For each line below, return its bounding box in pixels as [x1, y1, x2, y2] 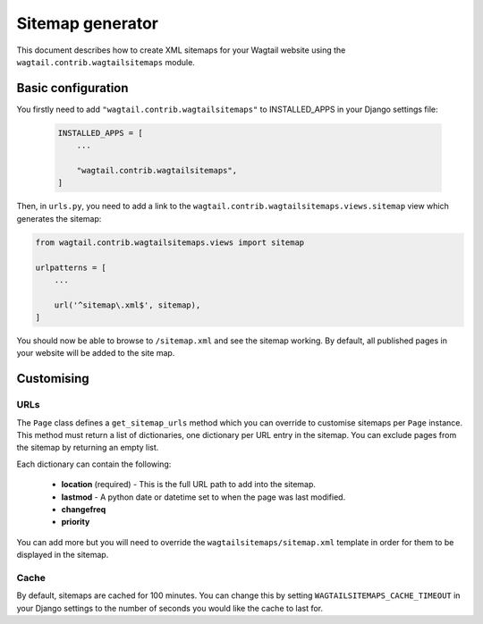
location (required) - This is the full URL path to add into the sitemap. [61, 479, 317, 490]
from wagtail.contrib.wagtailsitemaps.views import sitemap [35, 237, 305, 248]
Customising [16, 371, 89, 386]
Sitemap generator [16, 13, 158, 33]
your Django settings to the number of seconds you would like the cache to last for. [16, 603, 324, 613]
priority [61, 517, 90, 527]
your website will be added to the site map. [16, 348, 175, 358]
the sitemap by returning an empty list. [16, 443, 159, 453]
